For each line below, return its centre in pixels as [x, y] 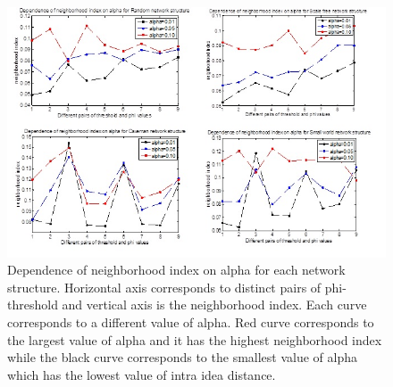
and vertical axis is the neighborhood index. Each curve [214, 305]
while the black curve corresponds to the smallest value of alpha [183, 357]
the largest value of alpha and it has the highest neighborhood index [195, 339]
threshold [33, 305]
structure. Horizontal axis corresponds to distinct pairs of [164, 287]
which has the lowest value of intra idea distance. [142, 374]
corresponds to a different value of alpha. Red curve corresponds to [191, 321]
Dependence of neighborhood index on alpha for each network [176, 270]
